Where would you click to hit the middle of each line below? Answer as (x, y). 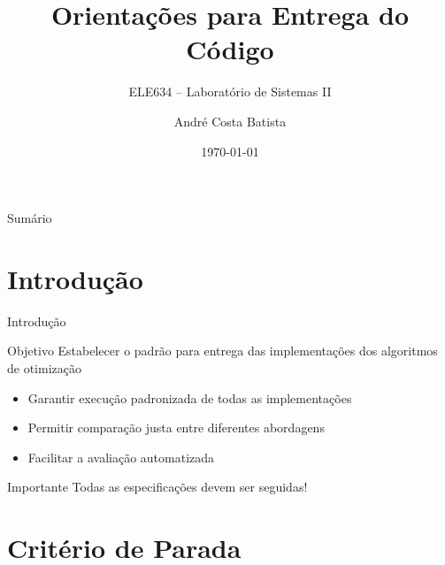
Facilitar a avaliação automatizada (121, 457)
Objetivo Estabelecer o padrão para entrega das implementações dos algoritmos (222, 351)
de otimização (44, 368)
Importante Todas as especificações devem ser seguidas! (157, 487)
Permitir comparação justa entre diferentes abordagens (176, 428)
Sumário (30, 218)
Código (230, 49)
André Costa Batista (230, 121)
